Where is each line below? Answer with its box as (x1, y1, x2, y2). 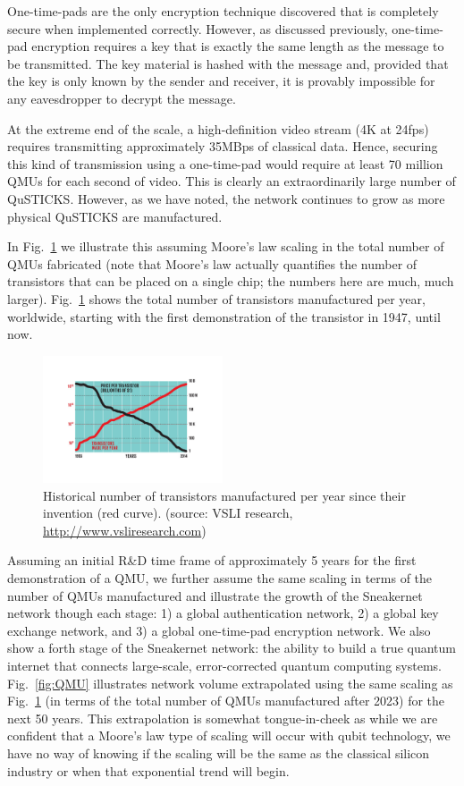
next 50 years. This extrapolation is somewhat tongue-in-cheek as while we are (7, 708, 438, 727)
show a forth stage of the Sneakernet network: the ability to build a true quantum (7, 638, 456, 657)
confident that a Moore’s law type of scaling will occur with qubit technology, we (7, 726, 451, 745)
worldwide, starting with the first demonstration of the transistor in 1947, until (7, 307, 441, 325)
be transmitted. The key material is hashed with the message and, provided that (7, 54, 449, 72)
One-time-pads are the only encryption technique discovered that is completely (7, 2, 439, 20)
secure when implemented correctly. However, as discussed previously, (7, 19, 388, 38)
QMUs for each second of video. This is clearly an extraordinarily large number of (7, 172, 456, 190)
